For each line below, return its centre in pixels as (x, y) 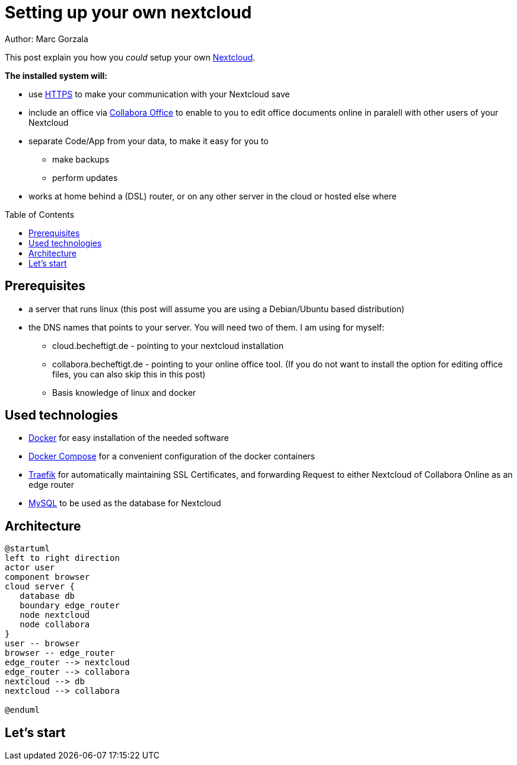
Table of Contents (40, 214)
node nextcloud (55, 615)
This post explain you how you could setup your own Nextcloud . (130, 57)
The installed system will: (56, 75)
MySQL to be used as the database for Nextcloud (125, 503)
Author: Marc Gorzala (47, 39)
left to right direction (62, 558)
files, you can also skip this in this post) (129, 374)
